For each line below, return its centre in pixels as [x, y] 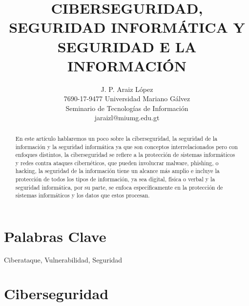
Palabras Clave [55, 236]
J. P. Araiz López [127, 89]
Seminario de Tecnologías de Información [127, 108]
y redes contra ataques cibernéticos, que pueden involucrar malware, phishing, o [117, 163]
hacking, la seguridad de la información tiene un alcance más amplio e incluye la [117, 171]
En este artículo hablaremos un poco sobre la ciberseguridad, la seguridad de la [116, 138]
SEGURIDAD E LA [127, 46]
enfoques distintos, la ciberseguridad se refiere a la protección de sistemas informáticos [125, 155]
